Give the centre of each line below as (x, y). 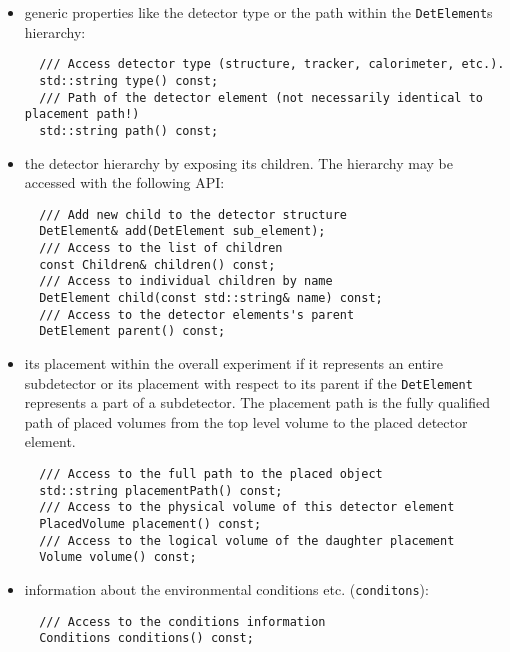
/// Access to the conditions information (182, 621)
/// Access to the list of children (161, 248)
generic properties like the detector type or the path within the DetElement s (258, 12)
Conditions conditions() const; (146, 638)
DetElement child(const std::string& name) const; (211, 298)
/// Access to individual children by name (186, 281)
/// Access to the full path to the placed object (211, 474)
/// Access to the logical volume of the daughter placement (247, 540)
